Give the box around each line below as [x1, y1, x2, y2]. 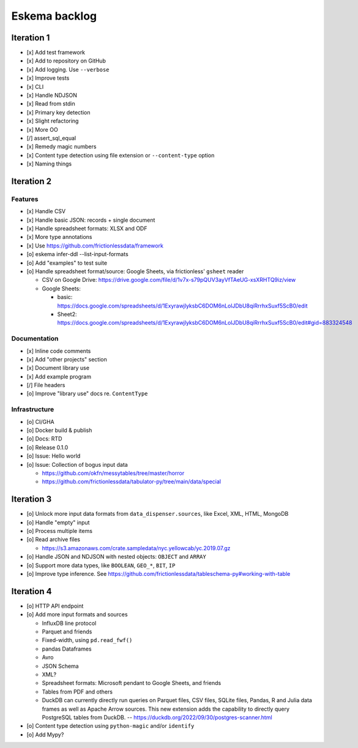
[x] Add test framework [26, 49, 86, 56]
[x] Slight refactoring [26, 117, 79, 125]
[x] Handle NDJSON [26, 92, 78, 99]
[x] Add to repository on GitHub [26, 57, 106, 64]
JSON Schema [42, 662, 79, 670]
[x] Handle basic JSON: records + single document [26, 216, 155, 224]
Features [11, 195, 39, 203]
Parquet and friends [42, 628, 92, 635]
